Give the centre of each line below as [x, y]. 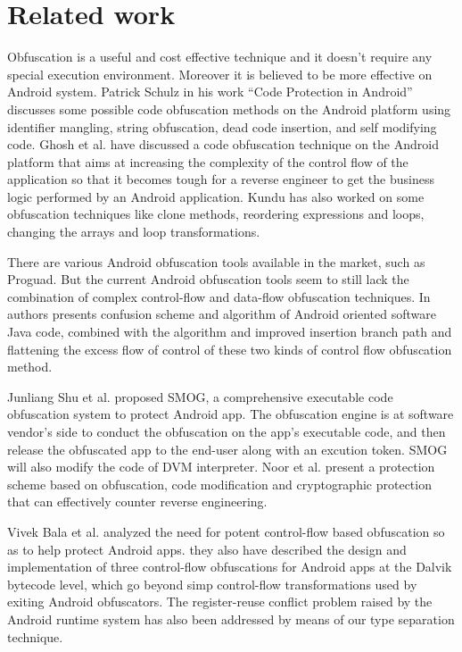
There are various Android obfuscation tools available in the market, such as [216, 261]
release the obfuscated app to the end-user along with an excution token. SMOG [227, 449]
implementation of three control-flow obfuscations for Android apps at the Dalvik [230, 567]
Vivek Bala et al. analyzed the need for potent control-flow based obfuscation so [226, 531]
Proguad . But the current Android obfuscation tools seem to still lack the [208, 279]
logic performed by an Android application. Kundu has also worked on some [216, 196]
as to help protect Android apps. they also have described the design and [207, 549]
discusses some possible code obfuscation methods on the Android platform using [229, 109]
